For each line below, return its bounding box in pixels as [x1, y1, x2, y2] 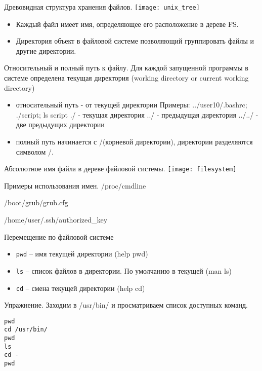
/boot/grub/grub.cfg [4, 197, 68, 208]
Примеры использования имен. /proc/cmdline [4, 180, 146, 191]
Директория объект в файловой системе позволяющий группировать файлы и [16, 35, 254, 46]
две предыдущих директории [16, 119, 105, 130]
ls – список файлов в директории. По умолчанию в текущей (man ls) [16, 265, 232, 276]
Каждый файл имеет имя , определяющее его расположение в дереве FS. [16, 18, 239, 29]
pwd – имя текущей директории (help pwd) [16, 248, 148, 259]
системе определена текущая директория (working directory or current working [4, 72, 249, 83]
